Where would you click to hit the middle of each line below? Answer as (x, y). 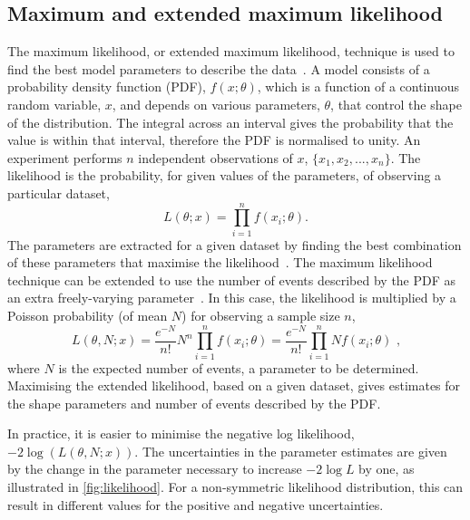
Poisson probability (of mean (88, 316)
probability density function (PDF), (107, 87)
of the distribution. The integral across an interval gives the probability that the (230, 122)
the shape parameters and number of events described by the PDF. (194, 403)
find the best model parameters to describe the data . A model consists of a (219, 68)
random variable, (54, 104)
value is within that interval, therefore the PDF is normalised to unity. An (214, 140)
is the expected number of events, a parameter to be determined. (239, 367)
